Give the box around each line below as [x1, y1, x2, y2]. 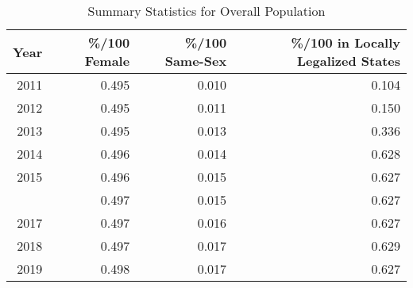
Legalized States [297, 52, 400, 70]
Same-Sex [164, 52, 227, 70]
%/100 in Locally [291, 33, 400, 52]
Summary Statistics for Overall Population [87, 2, 326, 20]
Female [84, 52, 130, 70]
